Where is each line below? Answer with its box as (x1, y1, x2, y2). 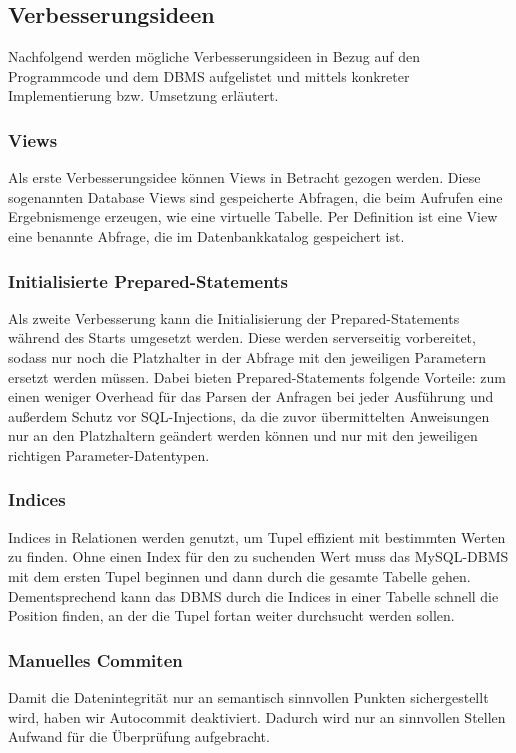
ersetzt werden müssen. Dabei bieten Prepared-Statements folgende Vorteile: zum (8, 366, 506, 387)
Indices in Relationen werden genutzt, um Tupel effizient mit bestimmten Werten (8, 526, 506, 547)
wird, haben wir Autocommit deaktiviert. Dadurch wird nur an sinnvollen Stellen (8, 706, 506, 727)
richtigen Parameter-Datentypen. (8, 444, 210, 465)
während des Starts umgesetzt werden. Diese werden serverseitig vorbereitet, (8, 327, 476, 348)
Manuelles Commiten (8, 647, 183, 672)
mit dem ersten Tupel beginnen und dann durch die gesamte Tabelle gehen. (8, 565, 471, 586)
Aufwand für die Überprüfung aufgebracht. (8, 726, 270, 747)
